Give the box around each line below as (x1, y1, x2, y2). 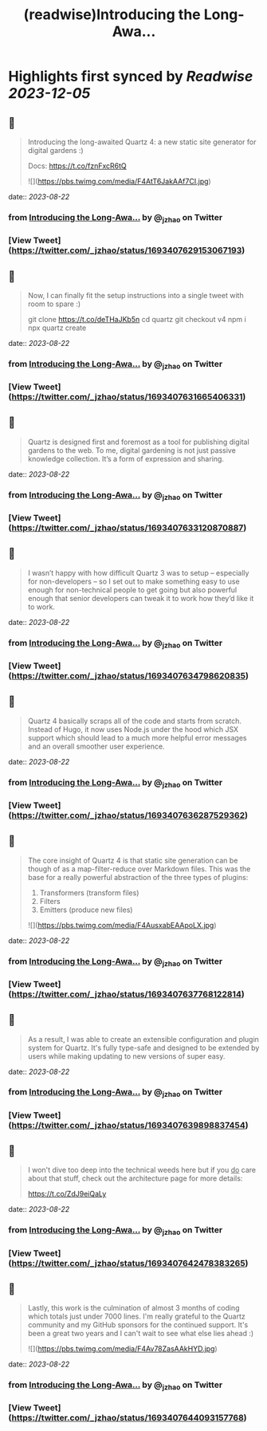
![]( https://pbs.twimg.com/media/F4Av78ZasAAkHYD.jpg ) (27, 1344, 218, 1354)
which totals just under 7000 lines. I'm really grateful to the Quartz (27, 1311, 245, 1321)
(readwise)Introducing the (23, 6, 201, 24)
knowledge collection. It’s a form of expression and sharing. (27, 454, 225, 463)
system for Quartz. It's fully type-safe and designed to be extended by (27, 1043, 260, 1052)
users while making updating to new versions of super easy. (27, 1051, 226, 1061)
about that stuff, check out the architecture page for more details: (27, 1173, 243, 1183)
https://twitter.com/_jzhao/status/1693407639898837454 (11, 1119, 245, 1130)
